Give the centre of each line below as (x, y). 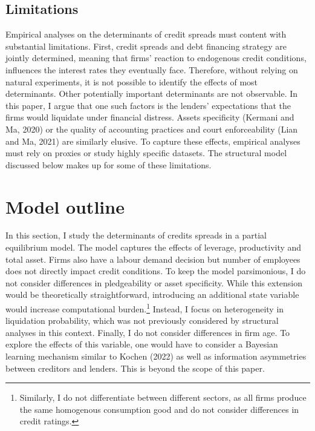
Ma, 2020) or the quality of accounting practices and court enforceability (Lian (152, 129)
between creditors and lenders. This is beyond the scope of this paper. (135, 368)
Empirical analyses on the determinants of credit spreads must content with (146, 34)
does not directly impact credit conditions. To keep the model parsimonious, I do (156, 271)
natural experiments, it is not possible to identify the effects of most (132, 81)
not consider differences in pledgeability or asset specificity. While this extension (154, 282)
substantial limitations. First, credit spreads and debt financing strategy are (146, 46)
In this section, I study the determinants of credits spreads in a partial (136, 235)
